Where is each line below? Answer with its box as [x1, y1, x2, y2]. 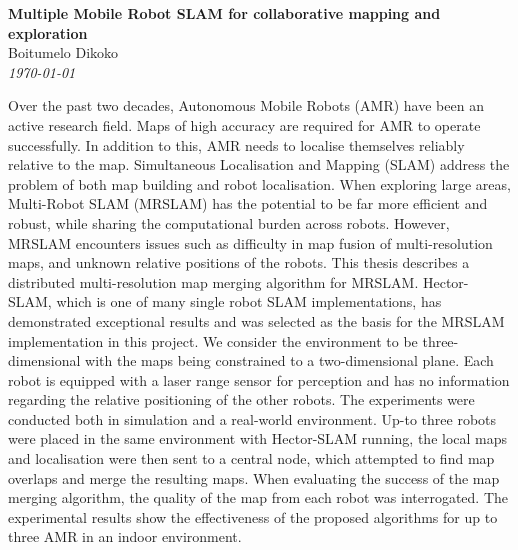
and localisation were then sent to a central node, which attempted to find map [8, 448, 495, 469]
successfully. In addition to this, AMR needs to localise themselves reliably [8, 134, 465, 155]
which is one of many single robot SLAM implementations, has [56, 291, 442, 312]
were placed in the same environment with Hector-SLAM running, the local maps [8, 428, 508, 449]
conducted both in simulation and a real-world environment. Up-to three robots [8, 408, 497, 429]
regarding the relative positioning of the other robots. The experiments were [8, 389, 475, 410]
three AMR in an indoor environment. [8, 526, 242, 547]
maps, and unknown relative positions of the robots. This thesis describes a [8, 252, 470, 273]
